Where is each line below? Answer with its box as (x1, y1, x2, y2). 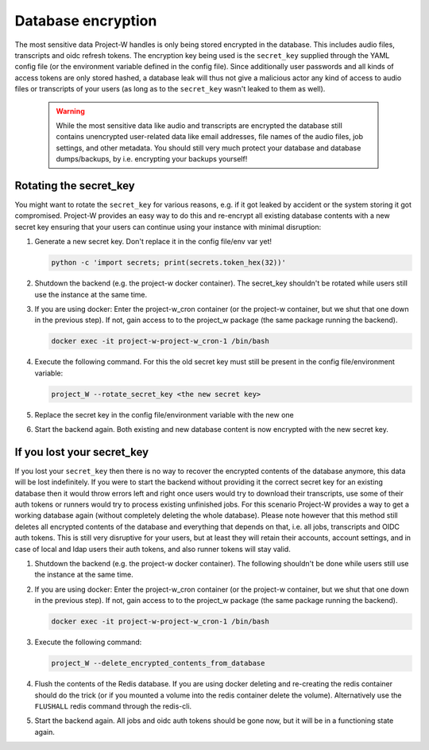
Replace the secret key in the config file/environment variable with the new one (34, 410, 294, 419)
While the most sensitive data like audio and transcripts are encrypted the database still (56, 120, 343, 130)
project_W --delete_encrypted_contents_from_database (51, 659, 265, 668)
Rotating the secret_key (14, 179, 135, 192)
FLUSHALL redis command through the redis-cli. (34, 701, 192, 711)
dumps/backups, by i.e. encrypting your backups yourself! (56, 154, 248, 164)
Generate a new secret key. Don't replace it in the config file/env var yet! (34, 237, 272, 247)
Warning (56, 106, 85, 115)
